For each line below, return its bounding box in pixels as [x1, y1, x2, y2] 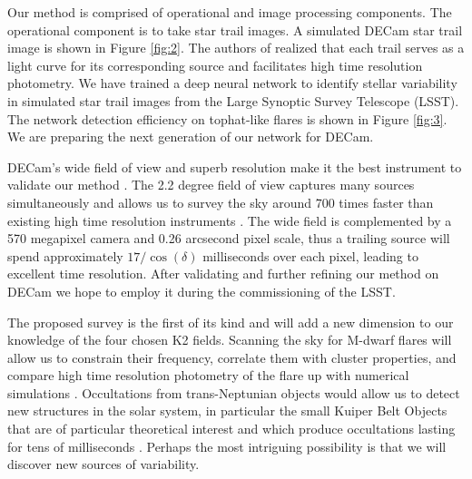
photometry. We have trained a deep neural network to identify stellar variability [7, 73, 457, 93]
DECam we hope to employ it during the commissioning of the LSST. [7, 281, 396, 300]
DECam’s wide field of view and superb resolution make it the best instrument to [7, 157, 462, 176]
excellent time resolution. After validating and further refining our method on [7, 264, 439, 283]
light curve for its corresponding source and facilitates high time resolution [7, 55, 423, 74]
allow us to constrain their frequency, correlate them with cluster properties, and [7, 347, 457, 367]
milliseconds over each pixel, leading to [202, 246, 418, 265]
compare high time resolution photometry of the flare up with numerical [7, 366, 409, 385]
